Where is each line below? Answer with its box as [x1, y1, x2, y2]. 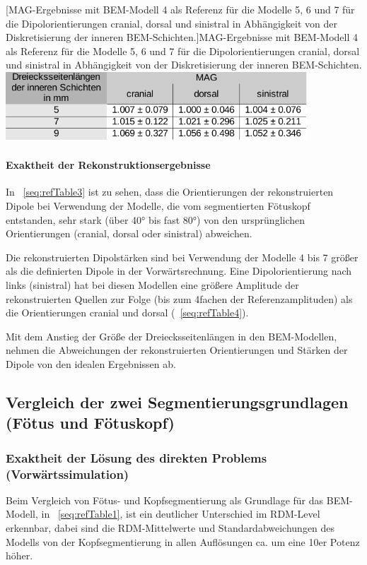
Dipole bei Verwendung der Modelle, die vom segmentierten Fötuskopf [6, 198, 310, 213]
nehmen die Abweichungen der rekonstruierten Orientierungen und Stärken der [6, 343, 348, 357]
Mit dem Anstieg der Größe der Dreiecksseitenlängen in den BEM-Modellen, [6, 328, 337, 343]
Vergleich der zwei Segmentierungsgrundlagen [6, 391, 349, 412]
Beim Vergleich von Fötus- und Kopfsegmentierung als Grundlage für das [6, 492, 324, 507]
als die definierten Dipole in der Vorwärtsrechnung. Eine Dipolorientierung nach [6, 263, 352, 278]
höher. [6, 548, 33, 563]
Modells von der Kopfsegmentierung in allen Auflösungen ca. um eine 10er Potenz [6, 534, 360, 549]
